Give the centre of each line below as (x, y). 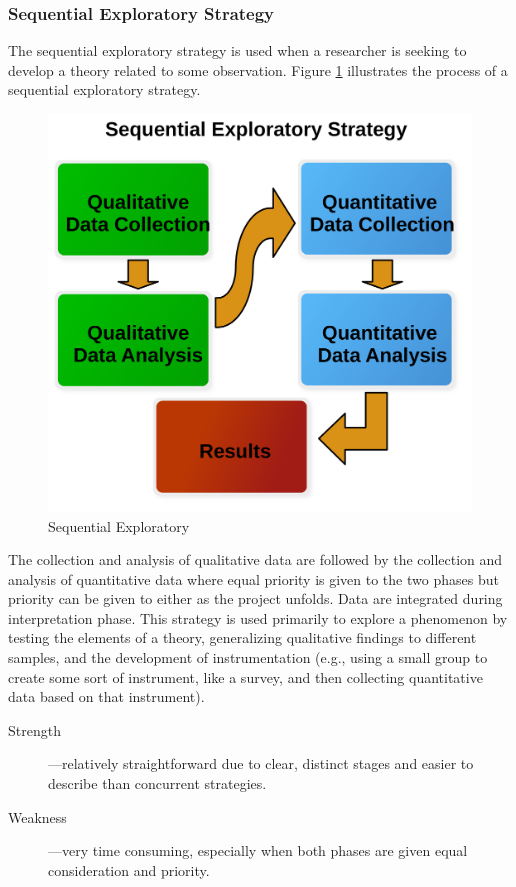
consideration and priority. (129, 869)
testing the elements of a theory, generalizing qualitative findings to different (242, 637)
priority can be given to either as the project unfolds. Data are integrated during (255, 598)
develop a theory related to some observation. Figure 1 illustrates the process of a (258, 69)
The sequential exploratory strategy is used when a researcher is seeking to (237, 50)
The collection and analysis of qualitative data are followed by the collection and (255, 559)
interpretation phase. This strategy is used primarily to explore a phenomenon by (258, 617)
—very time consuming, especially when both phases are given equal (258, 850)
